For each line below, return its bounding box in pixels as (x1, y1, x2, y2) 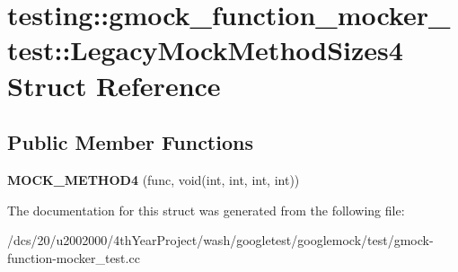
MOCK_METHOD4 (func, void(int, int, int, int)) (7, 170, 300, 189)
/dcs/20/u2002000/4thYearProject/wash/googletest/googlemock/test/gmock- (7, 231, 434, 250)
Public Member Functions (7, 128, 253, 156)
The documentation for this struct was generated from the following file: (7, 200, 405, 219)
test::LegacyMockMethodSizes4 (7, 31, 403, 68)
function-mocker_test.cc (7, 248, 140, 267)
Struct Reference (7, 66, 221, 103)
